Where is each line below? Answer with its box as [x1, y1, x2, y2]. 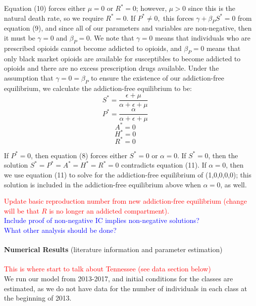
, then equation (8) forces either [31, 150, 127, 160]
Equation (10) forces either [4, 3, 86, 13]
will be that [4, 205, 40, 216]
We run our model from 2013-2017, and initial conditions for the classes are [4, 273, 233, 283]
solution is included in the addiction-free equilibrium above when [4, 179, 201, 189]
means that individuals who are [154, 32, 251, 43]
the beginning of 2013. [4, 293, 72, 303]
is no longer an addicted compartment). [49, 205, 169, 216]
